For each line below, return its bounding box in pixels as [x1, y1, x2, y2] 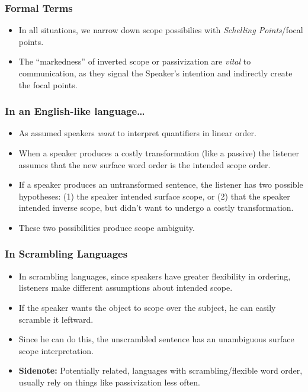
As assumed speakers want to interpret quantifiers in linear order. [18, 127, 256, 139]
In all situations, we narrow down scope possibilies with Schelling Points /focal [18, 24, 303, 36]
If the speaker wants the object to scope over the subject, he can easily [18, 301, 276, 313]
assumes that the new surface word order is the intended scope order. [18, 158, 271, 171]
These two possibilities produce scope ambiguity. [18, 221, 195, 233]
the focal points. [18, 78, 78, 91]
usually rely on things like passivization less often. [18, 375, 200, 388]
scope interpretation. [18, 344, 94, 356]
